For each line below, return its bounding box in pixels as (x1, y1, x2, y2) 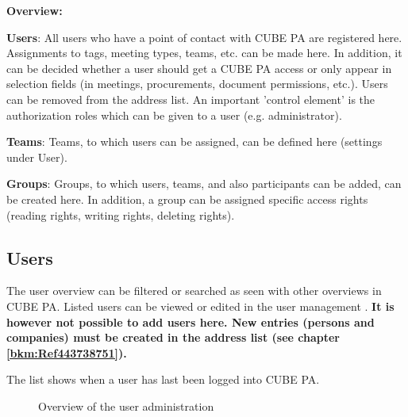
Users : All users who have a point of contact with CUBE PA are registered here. (6, 29, 402, 45)
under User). (6, 148, 67, 165)
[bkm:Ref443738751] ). (6, 344, 127, 361)
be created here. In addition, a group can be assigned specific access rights (6, 190, 368, 207)
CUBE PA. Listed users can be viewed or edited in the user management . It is (6, 297, 395, 314)
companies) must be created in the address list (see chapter (6, 329, 340, 346)
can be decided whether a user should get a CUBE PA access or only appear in (6, 59, 392, 76)
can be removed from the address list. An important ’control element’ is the (6, 90, 375, 107)
